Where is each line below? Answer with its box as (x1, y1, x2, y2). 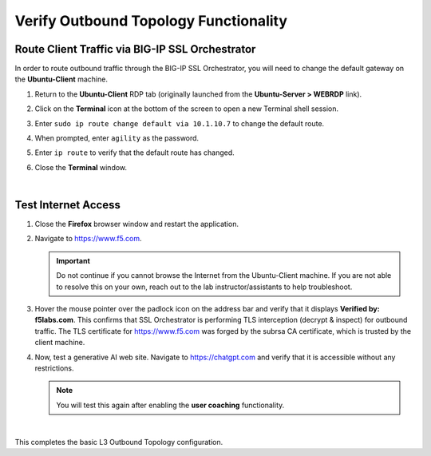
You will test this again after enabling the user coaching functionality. (56, 400, 285, 410)
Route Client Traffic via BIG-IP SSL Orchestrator (14, 42, 256, 56)
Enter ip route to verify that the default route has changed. (34, 148, 235, 157)
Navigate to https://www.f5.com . (34, 234, 142, 244)
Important (56, 256, 91, 265)
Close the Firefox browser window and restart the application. (34, 220, 239, 229)
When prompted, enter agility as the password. (34, 133, 200, 143)
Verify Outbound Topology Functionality (14, 12, 287, 30)
